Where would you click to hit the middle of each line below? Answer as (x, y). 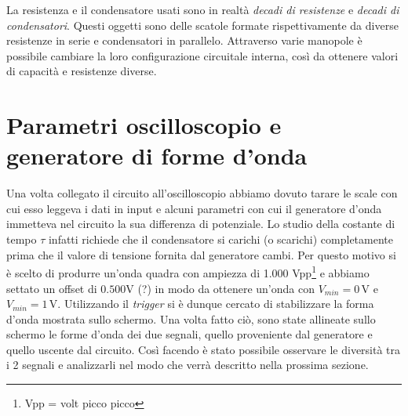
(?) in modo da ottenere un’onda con (226, 288)
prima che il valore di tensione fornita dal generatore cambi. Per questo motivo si (201, 254)
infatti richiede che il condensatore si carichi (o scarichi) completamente (220, 239)
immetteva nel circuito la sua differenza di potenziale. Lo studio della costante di (201, 224)
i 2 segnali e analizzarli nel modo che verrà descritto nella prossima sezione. (188, 365)
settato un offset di (52, 288)
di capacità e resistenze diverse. (82, 71)
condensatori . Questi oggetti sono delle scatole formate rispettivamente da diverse (202, 25)
